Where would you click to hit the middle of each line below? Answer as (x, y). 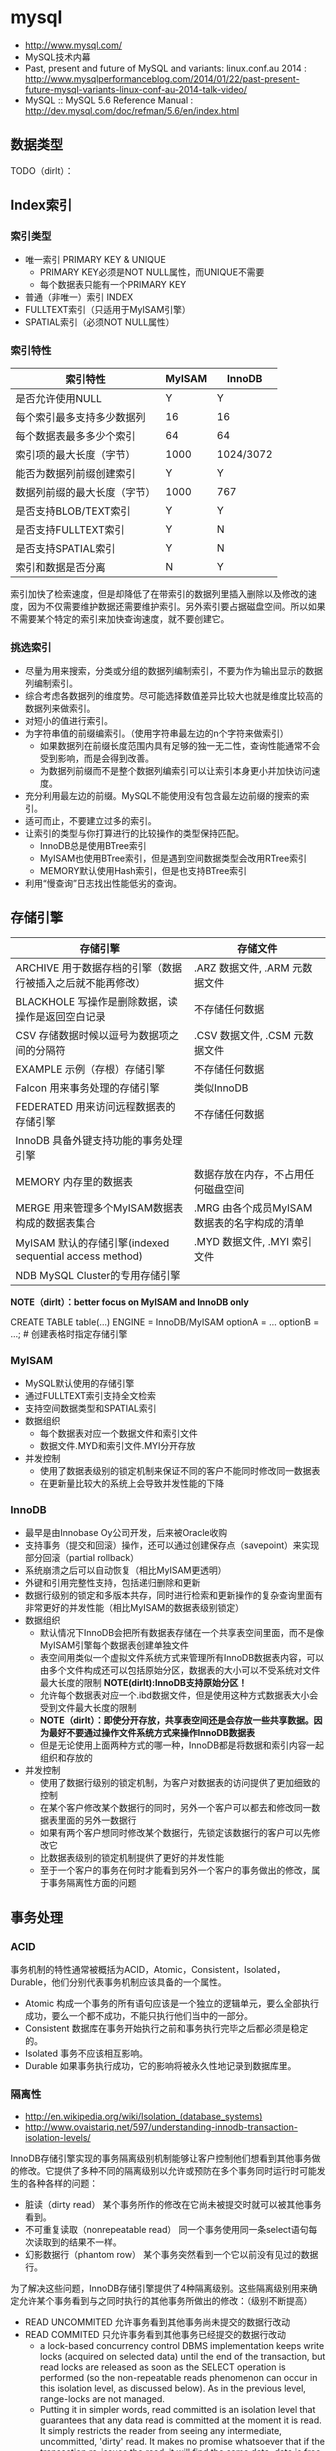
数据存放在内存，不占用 (249, 1174)
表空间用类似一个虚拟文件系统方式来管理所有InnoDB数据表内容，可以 (182, 1658)
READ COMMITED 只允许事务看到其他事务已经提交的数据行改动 (155, 2335)
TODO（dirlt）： (42, 170)
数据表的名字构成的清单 (249, 1223)
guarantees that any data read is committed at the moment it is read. (180, 2420)
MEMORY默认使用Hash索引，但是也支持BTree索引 (143, 871)
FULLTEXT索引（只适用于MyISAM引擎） (108, 310)
